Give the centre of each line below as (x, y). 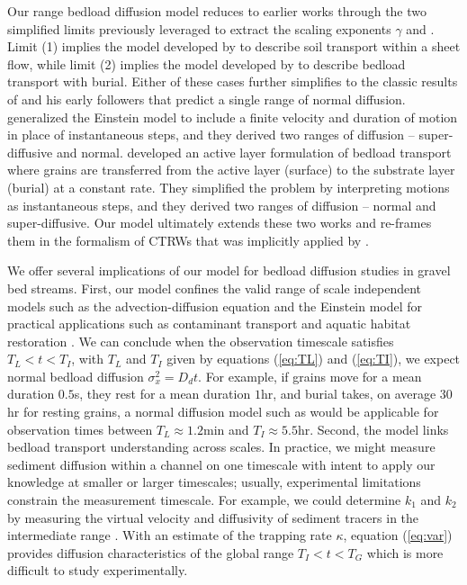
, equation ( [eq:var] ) (398, 535)
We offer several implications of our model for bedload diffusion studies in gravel (229, 270)
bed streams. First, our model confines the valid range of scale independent (215, 288)
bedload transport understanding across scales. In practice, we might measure (221, 447)
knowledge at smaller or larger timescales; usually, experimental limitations (214, 482)
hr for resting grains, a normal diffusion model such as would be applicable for (223, 412)
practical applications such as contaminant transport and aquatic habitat (209, 324)
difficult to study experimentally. (98, 570)
